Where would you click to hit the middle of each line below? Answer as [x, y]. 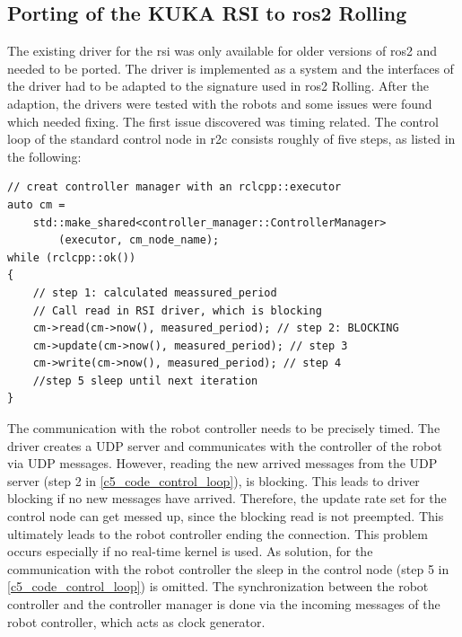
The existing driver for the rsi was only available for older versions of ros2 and [222, 51]
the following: [44, 156]
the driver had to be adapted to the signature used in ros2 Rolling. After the [218, 86]
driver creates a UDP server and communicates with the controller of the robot [225, 445]
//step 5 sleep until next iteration [145, 380]
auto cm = [36, 204]
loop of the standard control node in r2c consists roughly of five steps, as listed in [231, 139]
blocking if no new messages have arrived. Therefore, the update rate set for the [227, 498]
